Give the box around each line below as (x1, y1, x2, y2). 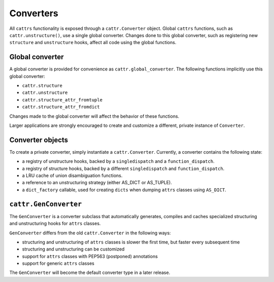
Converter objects (9, 135, 68, 144)
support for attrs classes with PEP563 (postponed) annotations (22, 253, 158, 259)
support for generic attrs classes (22, 260, 95, 266)
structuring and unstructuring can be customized (22, 246, 125, 252)
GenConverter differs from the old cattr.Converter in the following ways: (9, 230, 171, 236)
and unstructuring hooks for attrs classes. (9, 221, 101, 227)
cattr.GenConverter (9, 200, 82, 208)
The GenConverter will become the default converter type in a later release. (9, 269, 170, 276)
